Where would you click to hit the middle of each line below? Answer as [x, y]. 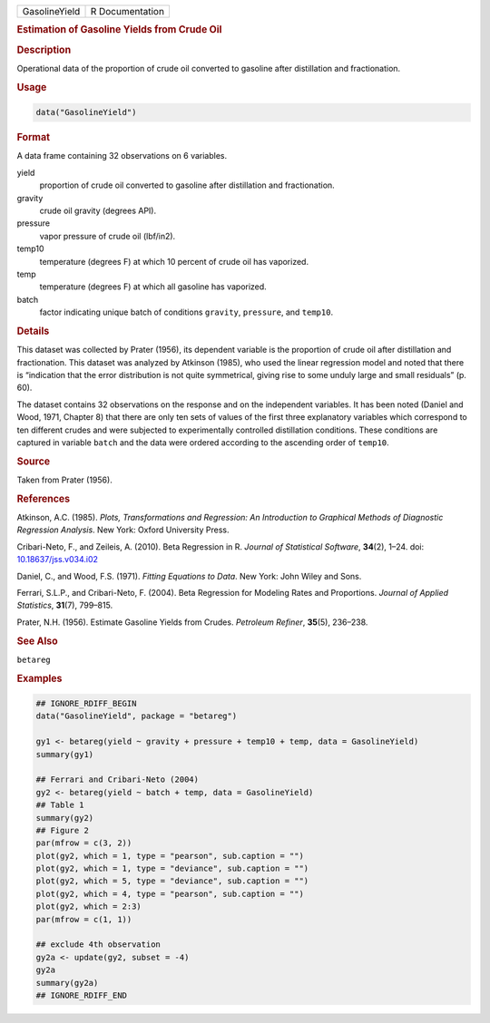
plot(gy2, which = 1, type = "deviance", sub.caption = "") [172, 869]
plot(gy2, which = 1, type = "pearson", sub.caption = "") [170, 856]
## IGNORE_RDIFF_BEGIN [86, 704]
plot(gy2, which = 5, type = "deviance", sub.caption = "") [172, 881]
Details [33, 331]
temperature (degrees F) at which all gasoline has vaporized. [153, 287]
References [44, 499]
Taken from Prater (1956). [64, 480]
